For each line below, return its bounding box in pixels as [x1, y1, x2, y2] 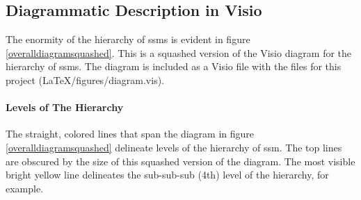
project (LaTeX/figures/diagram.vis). [6, 72, 164, 87]
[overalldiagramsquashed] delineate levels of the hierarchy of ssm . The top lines [6, 140, 342, 154]
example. [6, 181, 44, 195]
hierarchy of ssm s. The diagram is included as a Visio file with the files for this [6, 59, 342, 74]
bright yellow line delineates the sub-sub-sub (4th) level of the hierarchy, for [6, 167, 329, 182]
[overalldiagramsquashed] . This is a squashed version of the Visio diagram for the [6, 45, 352, 60]
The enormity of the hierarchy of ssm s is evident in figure [6, 32, 250, 47]
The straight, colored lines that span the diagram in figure [6, 126, 255, 141]
